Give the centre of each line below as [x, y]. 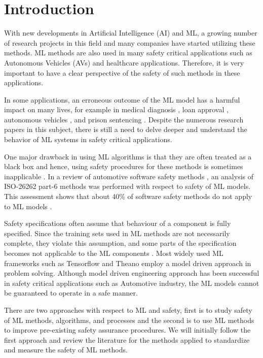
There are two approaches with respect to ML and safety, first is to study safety [128, 310]
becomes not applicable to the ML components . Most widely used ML [114, 253]
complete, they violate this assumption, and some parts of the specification [120, 243]
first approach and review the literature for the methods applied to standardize [127, 339]
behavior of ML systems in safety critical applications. [88, 139]
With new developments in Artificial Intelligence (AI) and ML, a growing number [131, 33]
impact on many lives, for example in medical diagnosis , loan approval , [116, 109]
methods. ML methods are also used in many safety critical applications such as [128, 53]
